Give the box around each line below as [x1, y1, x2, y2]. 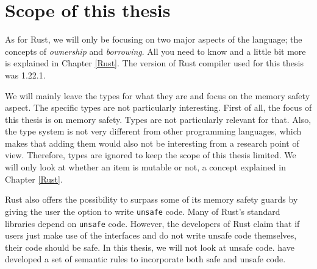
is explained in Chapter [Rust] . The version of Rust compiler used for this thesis [5, 57, 304, 69]
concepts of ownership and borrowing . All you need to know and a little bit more [5, 44, 306, 57]
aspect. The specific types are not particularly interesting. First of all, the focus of [5, 101, 312, 114]
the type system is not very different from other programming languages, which [5, 125, 302, 138]
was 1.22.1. [5, 68, 46, 81]
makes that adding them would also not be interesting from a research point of [5, 136, 299, 149]
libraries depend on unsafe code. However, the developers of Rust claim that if [5, 217, 300, 229]
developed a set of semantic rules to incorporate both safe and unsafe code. [5, 253, 286, 265]
